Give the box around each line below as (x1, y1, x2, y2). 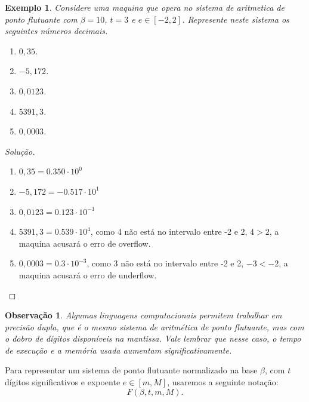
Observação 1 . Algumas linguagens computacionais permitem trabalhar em (5, 309, 282, 321)
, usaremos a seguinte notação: (167, 376, 279, 388)
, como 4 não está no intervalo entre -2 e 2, (90, 225, 248, 238)
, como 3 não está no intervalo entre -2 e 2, (86, 257, 244, 269)
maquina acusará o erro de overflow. (18, 237, 151, 249)
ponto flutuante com (5, 13, 78, 25)
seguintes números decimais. (5, 24, 108, 37)
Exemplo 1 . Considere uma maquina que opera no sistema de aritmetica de (5, 1, 285, 13)
